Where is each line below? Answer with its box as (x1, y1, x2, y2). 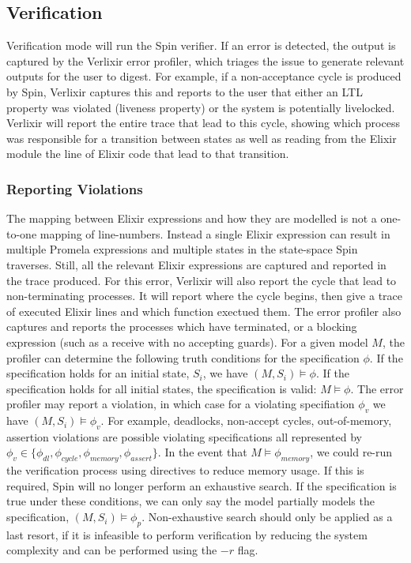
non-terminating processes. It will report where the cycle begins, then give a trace (6, 287, 403, 304)
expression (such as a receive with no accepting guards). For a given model (6, 333, 368, 350)
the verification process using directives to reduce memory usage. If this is (6, 462, 364, 479)
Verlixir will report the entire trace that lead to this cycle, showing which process (6, 114, 400, 131)
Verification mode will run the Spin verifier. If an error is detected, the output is (6, 37, 396, 54)
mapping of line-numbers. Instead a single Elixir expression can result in (40, 225, 390, 242)
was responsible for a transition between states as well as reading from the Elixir (6, 129, 397, 146)
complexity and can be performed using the (6, 542, 217, 558)
